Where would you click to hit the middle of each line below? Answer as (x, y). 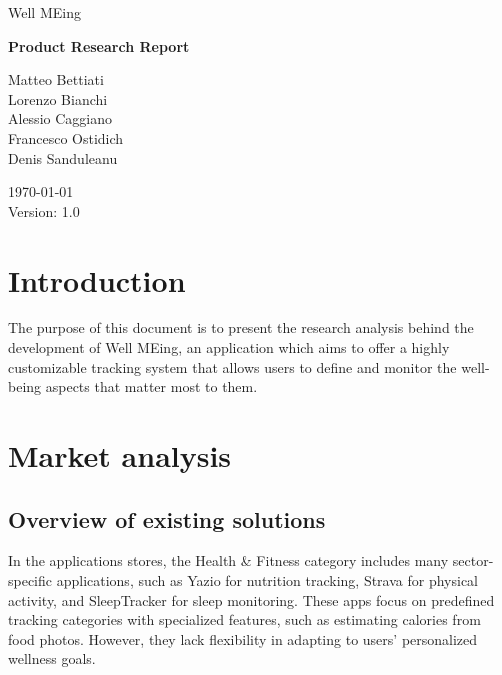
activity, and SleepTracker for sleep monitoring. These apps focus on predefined (251, 599)
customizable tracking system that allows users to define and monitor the (232, 366)
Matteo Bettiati (56, 79)
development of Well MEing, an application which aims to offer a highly (229, 347)
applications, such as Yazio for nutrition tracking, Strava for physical (267, 580)
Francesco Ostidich (66, 137)
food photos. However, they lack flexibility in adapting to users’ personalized (243, 638)
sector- (473, 560)
